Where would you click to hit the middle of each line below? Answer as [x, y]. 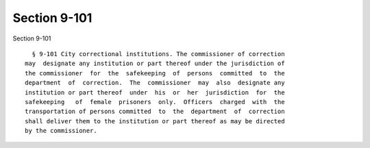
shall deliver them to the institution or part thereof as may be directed [155, 121]
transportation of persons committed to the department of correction [155, 112]
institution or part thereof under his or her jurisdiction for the [155, 92]
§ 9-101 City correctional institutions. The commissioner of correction [158, 54]
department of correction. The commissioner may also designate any [155, 83]
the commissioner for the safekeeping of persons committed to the [155, 73]
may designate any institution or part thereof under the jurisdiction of [155, 64]
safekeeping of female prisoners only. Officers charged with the [155, 102]
